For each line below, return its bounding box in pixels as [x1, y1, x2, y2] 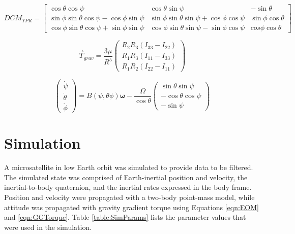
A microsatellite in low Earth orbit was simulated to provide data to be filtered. [4, 162, 253, 173]
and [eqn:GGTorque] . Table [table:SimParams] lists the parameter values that [4, 212, 246, 222]
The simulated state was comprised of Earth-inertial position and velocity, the [4, 172, 248, 182]
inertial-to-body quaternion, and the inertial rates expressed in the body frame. [4, 182, 252, 192]
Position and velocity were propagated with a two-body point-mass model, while [4, 191, 255, 202]
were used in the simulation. [4, 221, 92, 232]
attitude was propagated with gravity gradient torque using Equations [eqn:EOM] [4, 202, 259, 212]
